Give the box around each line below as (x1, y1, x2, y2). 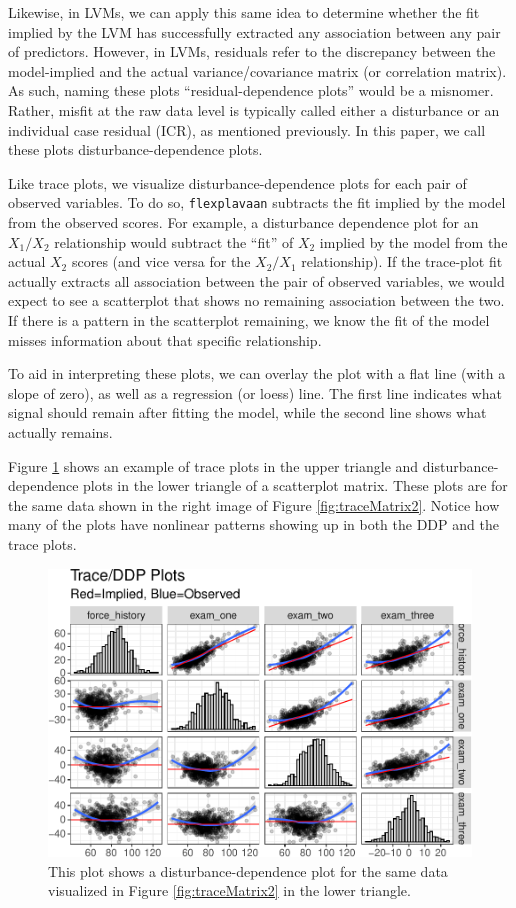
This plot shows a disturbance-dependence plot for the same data (48, 860, 448, 881)
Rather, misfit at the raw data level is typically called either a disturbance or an (8, 99, 500, 120)
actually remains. (8, 421, 113, 442)
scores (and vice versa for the (71, 251, 251, 272)
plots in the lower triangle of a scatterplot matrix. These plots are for (83, 475, 508, 496)
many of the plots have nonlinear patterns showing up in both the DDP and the (8, 514, 499, 535)
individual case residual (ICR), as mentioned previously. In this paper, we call (8, 119, 486, 140)
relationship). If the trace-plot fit (301, 251, 503, 272)
